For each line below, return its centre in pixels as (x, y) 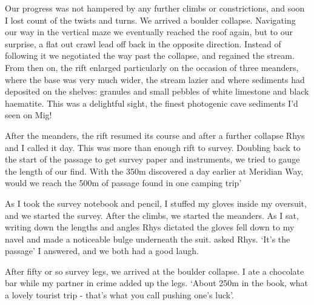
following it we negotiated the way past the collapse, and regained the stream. (150, 55)
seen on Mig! (28, 115)
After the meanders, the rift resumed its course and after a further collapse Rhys (155, 135)
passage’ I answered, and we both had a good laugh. (102, 251)
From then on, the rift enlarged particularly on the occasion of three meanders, (152, 67)
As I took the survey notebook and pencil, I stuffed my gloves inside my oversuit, (156, 203)
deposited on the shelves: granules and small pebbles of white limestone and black (157, 91)
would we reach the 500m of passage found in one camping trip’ (123, 183)
